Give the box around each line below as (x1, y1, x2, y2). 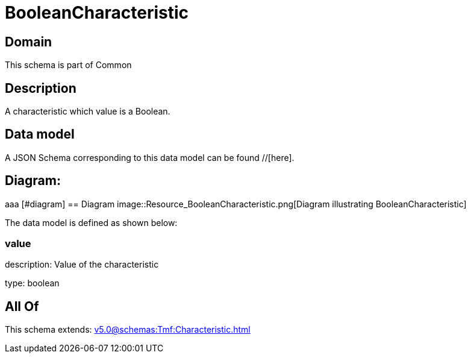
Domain (5, 34, 52, 49)
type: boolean (5, 278, 60, 289)
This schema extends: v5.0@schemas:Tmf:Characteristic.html (5, 324, 251, 335)
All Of (5, 298, 39, 314)
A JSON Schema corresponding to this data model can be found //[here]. (5, 152, 295, 163)
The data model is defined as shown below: (5, 217, 178, 228)
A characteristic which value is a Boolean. (5, 106, 170, 117)
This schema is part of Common (5, 60, 132, 71)
